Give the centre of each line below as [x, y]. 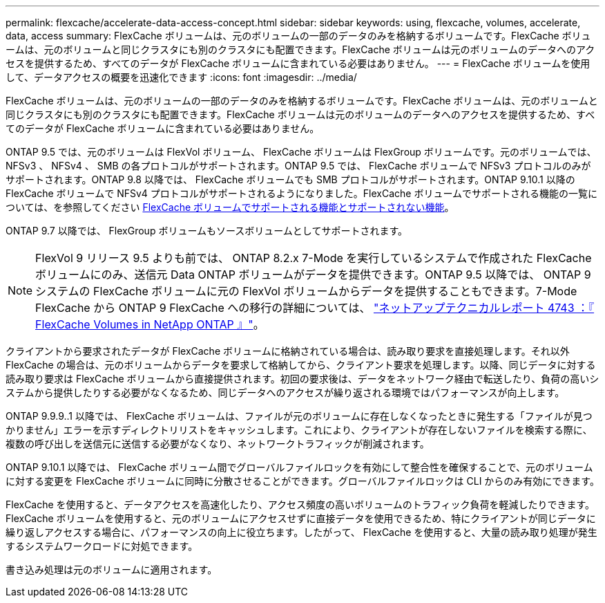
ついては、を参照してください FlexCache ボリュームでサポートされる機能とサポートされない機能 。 [230, 207]
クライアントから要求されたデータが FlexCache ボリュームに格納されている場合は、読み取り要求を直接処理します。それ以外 [288, 351]
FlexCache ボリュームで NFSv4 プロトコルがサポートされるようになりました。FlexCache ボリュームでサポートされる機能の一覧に [301, 193]
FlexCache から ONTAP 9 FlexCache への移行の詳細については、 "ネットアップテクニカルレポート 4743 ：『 [315, 308]
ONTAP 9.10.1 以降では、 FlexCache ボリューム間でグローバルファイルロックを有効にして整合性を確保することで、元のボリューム [299, 467]
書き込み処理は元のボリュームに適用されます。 [112, 569]
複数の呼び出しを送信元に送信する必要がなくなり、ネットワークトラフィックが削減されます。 [218, 444]
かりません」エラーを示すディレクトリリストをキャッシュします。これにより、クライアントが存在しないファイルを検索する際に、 [299, 430]
